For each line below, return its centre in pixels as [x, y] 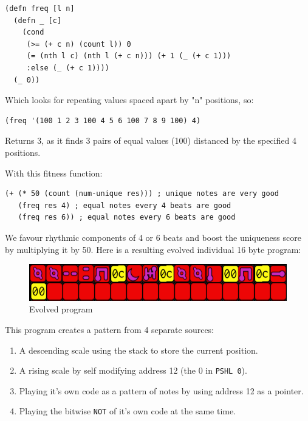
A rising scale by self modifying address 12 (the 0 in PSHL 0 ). [133, 370]
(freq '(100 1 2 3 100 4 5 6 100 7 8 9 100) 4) [103, 120]
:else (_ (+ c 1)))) [68, 68]
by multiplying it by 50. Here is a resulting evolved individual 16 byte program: [153, 249]
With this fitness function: [54, 173]
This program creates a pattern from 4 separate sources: [110, 329]
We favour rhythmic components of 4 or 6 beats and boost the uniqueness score [153, 237]
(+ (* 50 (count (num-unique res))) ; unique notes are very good [142, 194]
